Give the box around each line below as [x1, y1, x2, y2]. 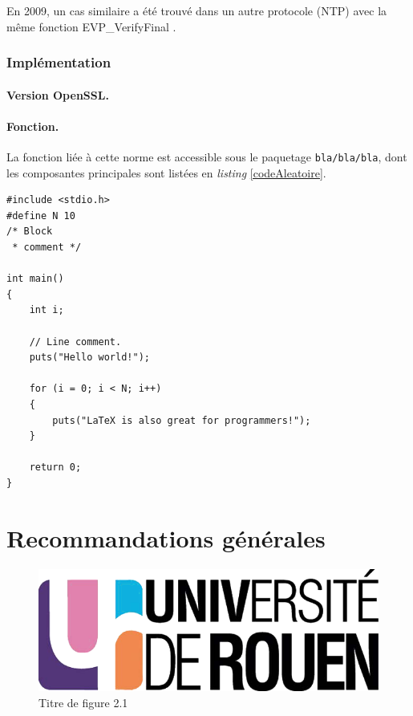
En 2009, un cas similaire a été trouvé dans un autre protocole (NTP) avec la [6, 2, 387, 18]
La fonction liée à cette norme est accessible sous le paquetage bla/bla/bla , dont [6, 148, 407, 165]
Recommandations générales [6, 521, 326, 554]
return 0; [29, 462, 82, 474]
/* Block [6, 226, 53, 238]
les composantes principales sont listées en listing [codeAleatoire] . [6, 164, 326, 181]
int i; [29, 304, 64, 316]
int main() [6, 273, 64, 285]
